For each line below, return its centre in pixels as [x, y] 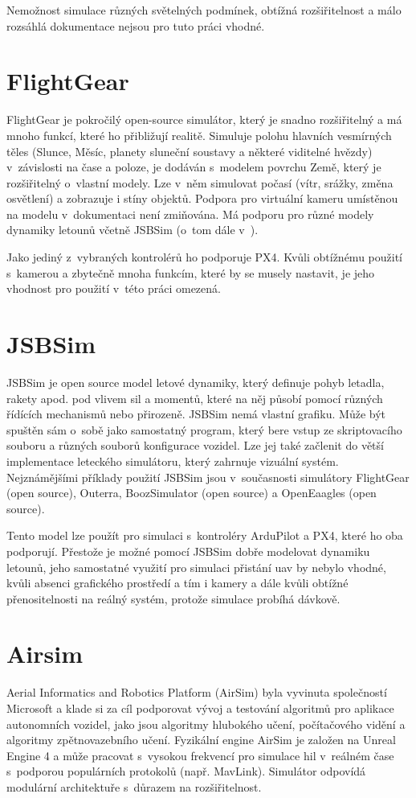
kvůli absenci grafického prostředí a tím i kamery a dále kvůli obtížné [177, 583]
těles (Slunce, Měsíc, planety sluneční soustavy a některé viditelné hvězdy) [190, 151]
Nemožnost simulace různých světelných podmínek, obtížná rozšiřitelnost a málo [204, 10]
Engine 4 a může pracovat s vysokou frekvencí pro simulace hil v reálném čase [200, 755]
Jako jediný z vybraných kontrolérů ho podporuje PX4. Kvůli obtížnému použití [204, 257]
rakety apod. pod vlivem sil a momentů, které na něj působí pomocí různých [195, 398]
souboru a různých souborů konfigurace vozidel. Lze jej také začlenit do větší [195, 445]
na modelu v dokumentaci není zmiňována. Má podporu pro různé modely [190, 214]
